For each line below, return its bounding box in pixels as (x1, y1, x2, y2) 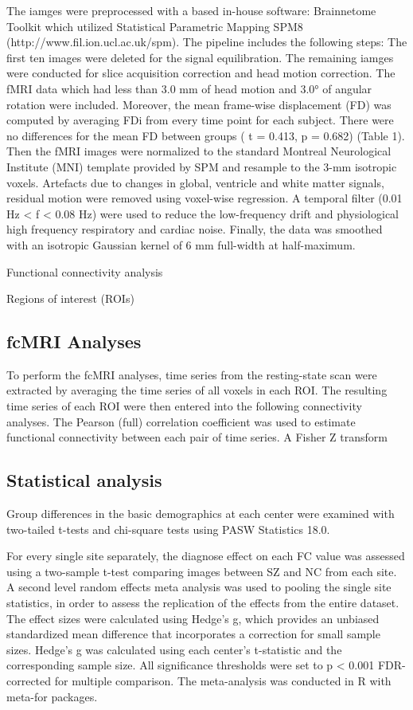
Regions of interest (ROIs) (6, 290, 134, 307)
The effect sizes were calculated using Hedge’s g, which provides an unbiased (6, 610, 380, 626)
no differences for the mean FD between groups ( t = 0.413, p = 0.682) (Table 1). (6, 127, 405, 143)
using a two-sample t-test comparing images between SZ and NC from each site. (6, 563, 397, 579)
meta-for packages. (6, 688, 98, 704)
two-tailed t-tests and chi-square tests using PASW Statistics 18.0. (6, 520, 330, 537)
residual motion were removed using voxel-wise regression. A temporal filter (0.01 (6, 190, 403, 206)
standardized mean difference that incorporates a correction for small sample (6, 626, 380, 642)
